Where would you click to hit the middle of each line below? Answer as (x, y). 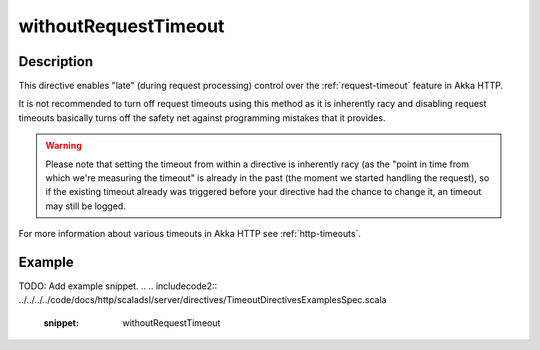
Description (56, 61)
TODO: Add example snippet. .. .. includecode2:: (118, 286)
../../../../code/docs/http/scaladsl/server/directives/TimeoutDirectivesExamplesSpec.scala (202, 300)
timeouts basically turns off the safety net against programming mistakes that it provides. (202, 117)
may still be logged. (86, 206)
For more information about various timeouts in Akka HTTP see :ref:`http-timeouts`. (190, 234)
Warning (63, 146)
